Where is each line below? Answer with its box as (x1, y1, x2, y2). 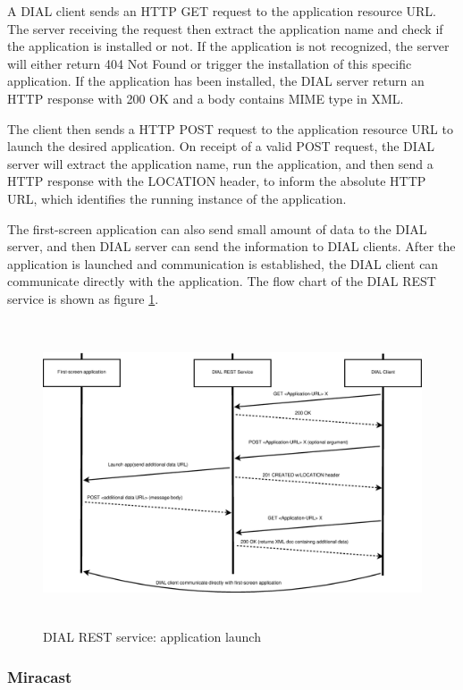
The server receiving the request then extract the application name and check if (7, 19, 443, 38)
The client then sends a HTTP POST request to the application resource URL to (7, 119, 453, 138)
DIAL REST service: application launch (43, 627, 261, 646)
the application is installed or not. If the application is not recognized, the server (7, 37, 450, 55)
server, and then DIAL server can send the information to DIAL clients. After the (7, 237, 456, 256)
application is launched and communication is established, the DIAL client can (7, 254, 439, 273)
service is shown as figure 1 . (7, 289, 159, 307)
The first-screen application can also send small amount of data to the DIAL (7, 219, 427, 238)
